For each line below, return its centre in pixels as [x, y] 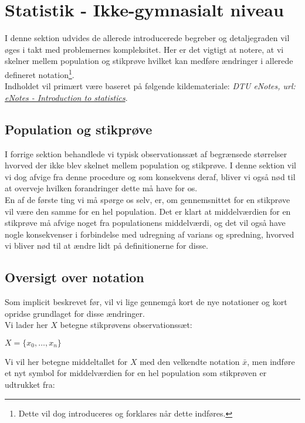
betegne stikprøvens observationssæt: [126, 325]
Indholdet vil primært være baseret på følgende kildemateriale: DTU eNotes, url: [150, 86]
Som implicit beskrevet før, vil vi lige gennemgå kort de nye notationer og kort [146, 302]
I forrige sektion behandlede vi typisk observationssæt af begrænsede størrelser [146, 153]
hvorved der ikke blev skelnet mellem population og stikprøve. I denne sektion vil [150, 165]
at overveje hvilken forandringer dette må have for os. [101, 188]
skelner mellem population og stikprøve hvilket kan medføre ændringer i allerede [149, 61]
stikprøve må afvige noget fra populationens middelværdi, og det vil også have [145, 223]
